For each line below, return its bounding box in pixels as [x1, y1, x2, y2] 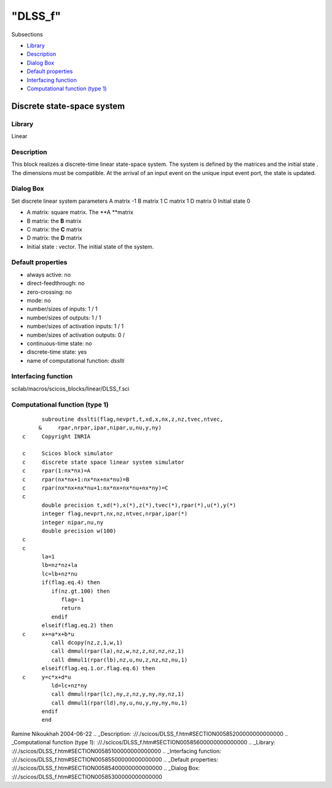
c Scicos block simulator [22, 450, 114, 457]
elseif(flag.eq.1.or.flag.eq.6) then [41, 665, 156, 672]
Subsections [11, 31, 43, 38]
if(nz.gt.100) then [51, 587, 110, 595]
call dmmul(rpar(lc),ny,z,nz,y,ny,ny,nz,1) [51, 691, 184, 698]
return [61, 605, 81, 612]
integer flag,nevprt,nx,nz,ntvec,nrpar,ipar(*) [41, 510, 188, 517]
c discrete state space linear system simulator [22, 458, 184, 466]
